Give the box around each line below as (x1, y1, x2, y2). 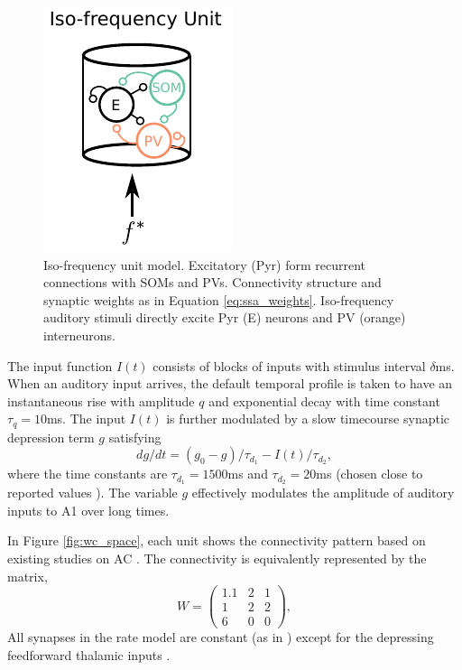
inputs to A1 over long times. (7, 500, 170, 519)
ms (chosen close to (316, 464, 423, 483)
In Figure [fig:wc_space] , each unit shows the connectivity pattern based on (7, 531, 426, 550)
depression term (7, 427, 95, 446)
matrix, (7, 566, 48, 585)
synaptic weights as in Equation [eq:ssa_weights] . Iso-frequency (43, 290, 394, 309)
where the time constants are (7, 464, 168, 483)
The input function (7, 356, 113, 375)
